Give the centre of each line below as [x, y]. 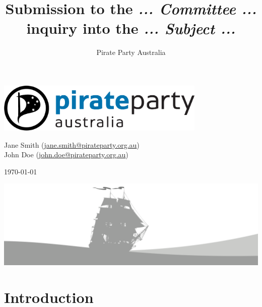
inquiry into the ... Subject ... [131, 28]
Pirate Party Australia [131, 52]
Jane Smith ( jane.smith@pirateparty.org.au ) [72, 144]
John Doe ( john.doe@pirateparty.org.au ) [66, 155]
